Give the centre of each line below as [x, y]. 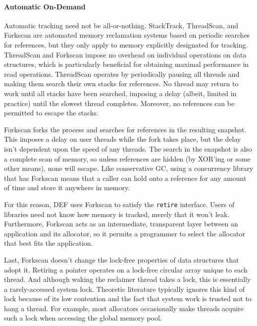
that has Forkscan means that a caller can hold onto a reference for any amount [125, 178]
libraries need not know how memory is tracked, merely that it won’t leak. [117, 214]
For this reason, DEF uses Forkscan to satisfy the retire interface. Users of [119, 204]
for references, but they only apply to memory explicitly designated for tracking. [126, 44]
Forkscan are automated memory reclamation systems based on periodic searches [127, 35]
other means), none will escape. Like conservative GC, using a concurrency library [129, 168]
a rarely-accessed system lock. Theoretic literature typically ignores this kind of [124, 289]
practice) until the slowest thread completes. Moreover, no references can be [119, 103]
